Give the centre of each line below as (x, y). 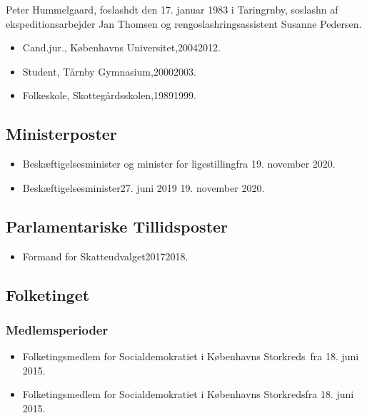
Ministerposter (61, 134)
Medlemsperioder (57, 329)
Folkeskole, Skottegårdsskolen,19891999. (109, 95)
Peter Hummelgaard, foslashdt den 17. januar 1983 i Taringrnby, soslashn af (172, 9)
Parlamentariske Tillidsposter (117, 226)
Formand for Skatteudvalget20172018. (105, 256)
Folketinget (48, 294)
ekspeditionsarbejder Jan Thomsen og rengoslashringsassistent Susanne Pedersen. (184, 23)
